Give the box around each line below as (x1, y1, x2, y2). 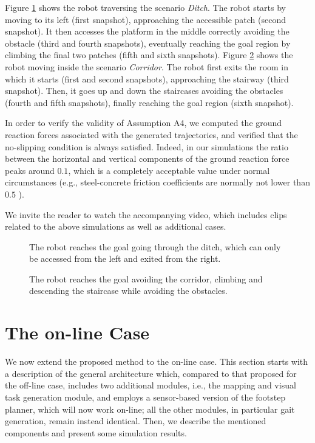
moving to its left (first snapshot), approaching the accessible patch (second (5, 13, 286, 25)
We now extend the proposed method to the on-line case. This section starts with (5, 355, 308, 368)
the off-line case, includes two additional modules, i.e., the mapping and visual (5, 379, 296, 391)
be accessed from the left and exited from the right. (29, 252, 221, 265)
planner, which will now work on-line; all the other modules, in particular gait (5, 402, 295, 415)
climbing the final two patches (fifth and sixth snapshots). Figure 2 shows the (5, 48, 293, 61)
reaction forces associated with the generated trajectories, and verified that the (5, 128, 298, 141)
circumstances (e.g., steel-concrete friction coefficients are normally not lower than (5, 176, 310, 188)
